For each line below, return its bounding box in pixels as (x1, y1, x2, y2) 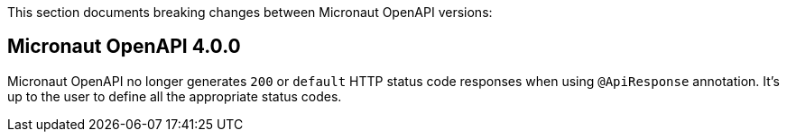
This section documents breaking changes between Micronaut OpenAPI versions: (7, 4, 493, 20)
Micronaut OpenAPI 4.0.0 (7, 35, 241, 58)
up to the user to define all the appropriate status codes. (7, 88, 342, 104)
